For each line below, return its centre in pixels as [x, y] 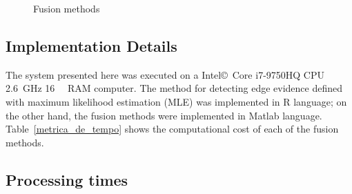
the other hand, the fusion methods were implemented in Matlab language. [164, 115]
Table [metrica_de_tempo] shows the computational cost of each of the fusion [172, 129]
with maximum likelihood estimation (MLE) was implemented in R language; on [176, 101]
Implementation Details [91, 45]
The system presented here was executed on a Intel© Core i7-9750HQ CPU [165, 74]
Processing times [67, 179]
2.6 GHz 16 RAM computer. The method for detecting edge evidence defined [174, 88]
